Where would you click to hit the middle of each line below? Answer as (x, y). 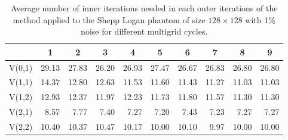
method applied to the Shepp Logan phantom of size (109, 19)
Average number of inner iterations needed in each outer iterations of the (144, 8)
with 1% (260, 19)
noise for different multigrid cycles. (144, 31)
